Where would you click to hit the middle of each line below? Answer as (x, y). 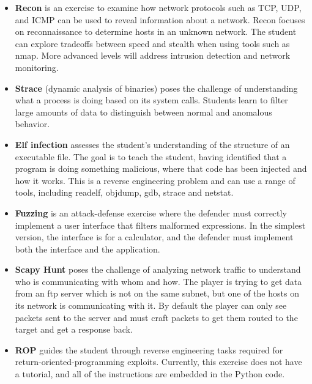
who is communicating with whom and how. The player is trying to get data (158, 281)
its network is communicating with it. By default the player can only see (151, 305)
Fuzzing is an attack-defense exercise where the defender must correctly (151, 212)
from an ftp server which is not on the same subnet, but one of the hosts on (157, 293)
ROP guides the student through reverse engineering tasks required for (149, 349)
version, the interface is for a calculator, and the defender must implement (154, 237)
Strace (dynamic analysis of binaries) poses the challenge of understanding (156, 88)
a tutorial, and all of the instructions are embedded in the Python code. (150, 374)
